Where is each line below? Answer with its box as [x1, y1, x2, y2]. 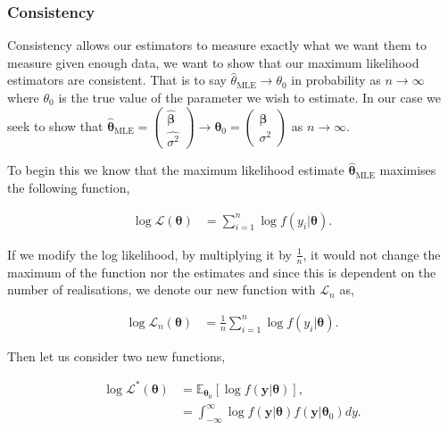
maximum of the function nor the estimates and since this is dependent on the [7, 262, 436, 281]
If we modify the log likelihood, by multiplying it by [7, 244, 292, 263]
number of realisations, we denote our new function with [7, 280, 316, 299]
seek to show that [7, 116, 104, 135]
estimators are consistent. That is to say [7, 70, 227, 89]
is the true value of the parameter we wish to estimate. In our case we [58, 88, 441, 106]
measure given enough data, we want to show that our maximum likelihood [7, 53, 419, 71]
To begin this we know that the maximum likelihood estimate [7, 161, 344, 179]
